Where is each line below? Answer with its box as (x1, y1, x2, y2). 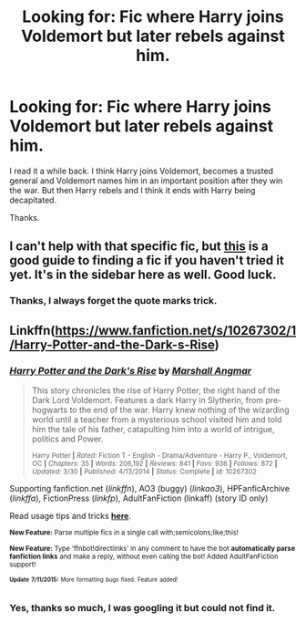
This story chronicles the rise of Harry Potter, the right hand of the (31, 385, 280, 396)
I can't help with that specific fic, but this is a (9, 239, 269, 254)
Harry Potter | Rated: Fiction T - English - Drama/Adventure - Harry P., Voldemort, (31, 451, 289, 460)
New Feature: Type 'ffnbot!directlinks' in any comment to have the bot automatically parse (9, 544, 296, 553)
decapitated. (9, 194, 57, 205)
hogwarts (31, 404, 68, 415)
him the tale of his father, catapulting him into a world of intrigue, (31, 423, 275, 434)
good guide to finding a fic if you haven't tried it (9, 253, 284, 268)
